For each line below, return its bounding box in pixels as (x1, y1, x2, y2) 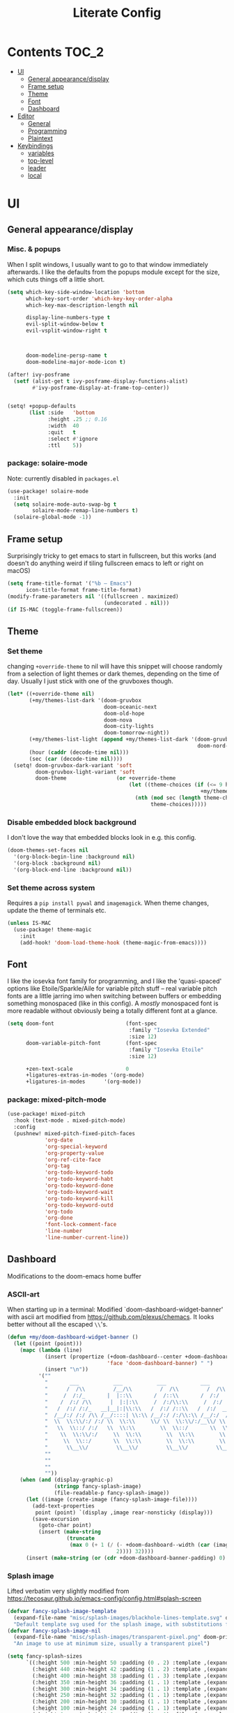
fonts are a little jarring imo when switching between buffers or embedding (7, 992, 221, 1000)
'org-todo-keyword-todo (44, 1169, 114, 1176)
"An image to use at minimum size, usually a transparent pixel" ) (13, 1640, 210, 1647)
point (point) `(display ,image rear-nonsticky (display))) (35, 1509, 214, 1516)
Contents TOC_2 (7, 44, 104, 60)
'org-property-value (44, 1149, 104, 1157)
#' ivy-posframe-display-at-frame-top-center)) (32, 384, 170, 391)
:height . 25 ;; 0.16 (47, 416, 108, 423)
